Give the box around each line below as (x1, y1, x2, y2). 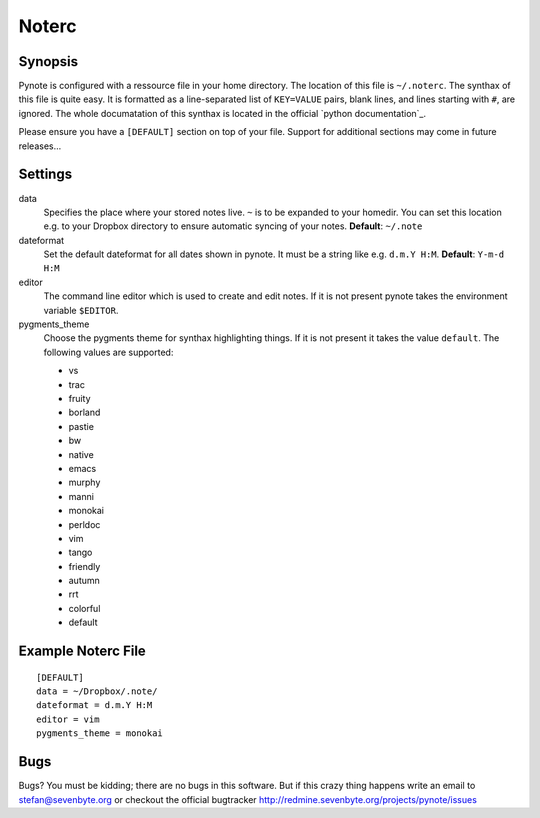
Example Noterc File (18, 643, 147, 660)
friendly (68, 560, 101, 572)
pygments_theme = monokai (36, 728, 164, 739)
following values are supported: (43, 346, 174, 358)
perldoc (68, 518, 101, 530)
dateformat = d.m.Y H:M (36, 700, 153, 711)
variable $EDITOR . (43, 304, 119, 316)
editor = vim (36, 713, 100, 725)
